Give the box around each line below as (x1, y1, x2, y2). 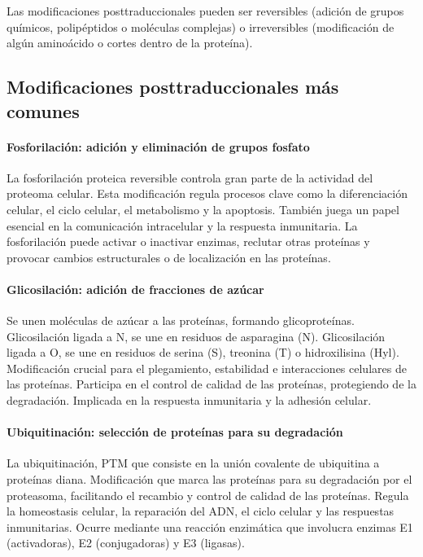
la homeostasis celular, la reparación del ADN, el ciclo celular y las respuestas (7, 502, 395, 520)
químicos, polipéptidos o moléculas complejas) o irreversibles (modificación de (7, 18, 395, 35)
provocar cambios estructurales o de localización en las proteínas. (7, 248, 331, 265)
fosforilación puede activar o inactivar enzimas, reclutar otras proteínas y (7, 233, 370, 250)
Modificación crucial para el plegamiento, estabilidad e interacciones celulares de (7, 359, 407, 376)
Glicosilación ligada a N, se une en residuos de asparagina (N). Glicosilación (7, 327, 386, 344)
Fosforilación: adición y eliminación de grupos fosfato (7, 138, 310, 155)
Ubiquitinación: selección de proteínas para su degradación (7, 423, 343, 441)
